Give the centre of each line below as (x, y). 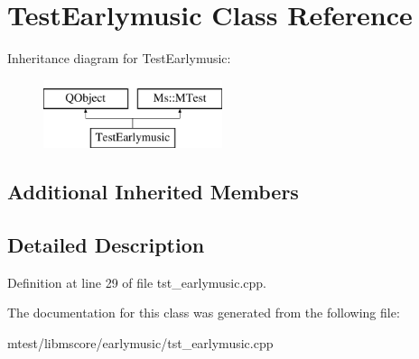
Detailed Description (106, 245)
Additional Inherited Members (153, 192)
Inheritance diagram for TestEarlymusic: (119, 58)
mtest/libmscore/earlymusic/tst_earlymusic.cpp (140, 343)
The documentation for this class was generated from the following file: (204, 313)
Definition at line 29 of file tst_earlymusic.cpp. (137, 282)
